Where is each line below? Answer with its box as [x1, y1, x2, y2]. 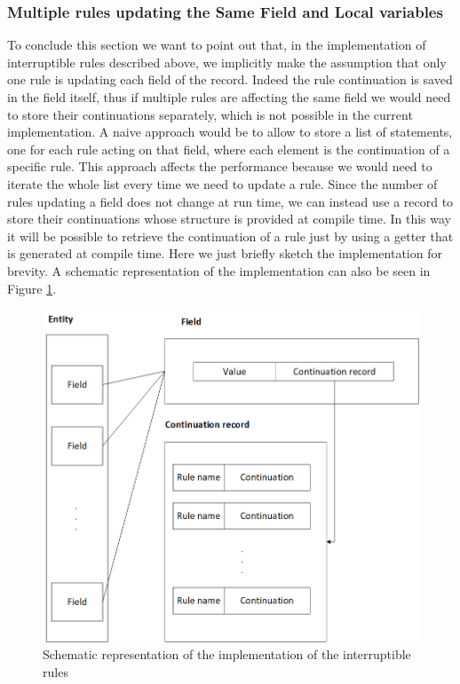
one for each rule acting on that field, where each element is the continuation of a [7, 139, 450, 158]
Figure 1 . [7, 279, 57, 297]
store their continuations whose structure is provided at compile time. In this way [7, 209, 451, 228]
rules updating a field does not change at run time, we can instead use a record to [7, 192, 454, 210]
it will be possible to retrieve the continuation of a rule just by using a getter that [7, 226, 454, 245]
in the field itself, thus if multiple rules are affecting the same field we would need [7, 88, 451, 106]
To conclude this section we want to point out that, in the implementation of [7, 35, 426, 54]
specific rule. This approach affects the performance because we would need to [7, 157, 432, 176]
